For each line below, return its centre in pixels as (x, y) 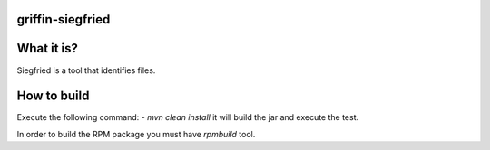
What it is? (48, 48)
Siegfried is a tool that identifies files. (86, 70)
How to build (53, 96)
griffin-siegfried (64, 19)
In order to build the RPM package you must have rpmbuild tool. (136, 134)
